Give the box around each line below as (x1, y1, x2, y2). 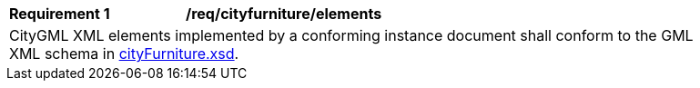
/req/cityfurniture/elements (186, 5, 382, 23)
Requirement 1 (9, 5, 110, 23)
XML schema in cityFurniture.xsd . (9, 44, 239, 63)
